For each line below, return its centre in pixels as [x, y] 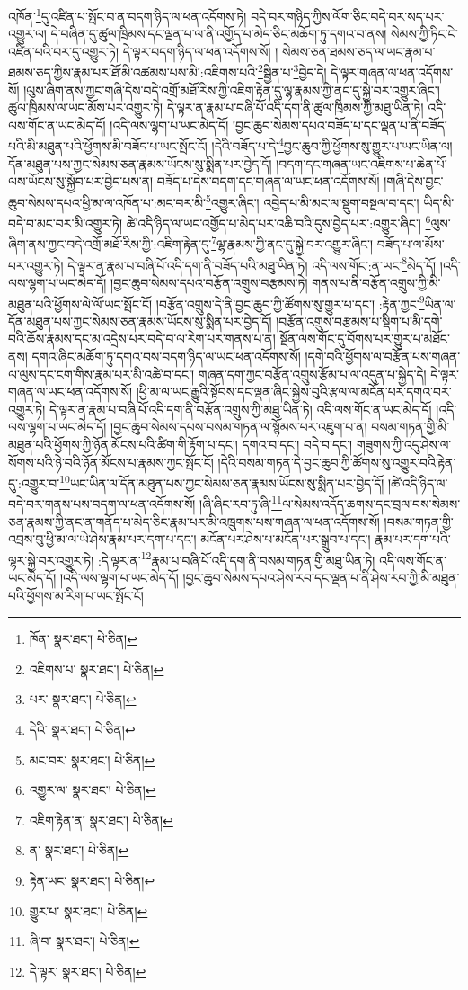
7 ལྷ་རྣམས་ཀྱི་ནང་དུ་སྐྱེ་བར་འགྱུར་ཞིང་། [292, 243]
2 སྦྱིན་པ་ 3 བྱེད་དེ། [292, 71]
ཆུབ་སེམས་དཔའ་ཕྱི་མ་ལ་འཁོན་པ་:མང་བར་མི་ [107, 202]
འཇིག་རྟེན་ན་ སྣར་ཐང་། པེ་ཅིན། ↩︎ [101, 820]
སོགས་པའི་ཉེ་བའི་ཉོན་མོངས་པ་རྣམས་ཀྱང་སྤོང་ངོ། [111, 462]
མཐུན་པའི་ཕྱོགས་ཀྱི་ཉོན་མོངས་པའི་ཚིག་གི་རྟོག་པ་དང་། [123, 444]
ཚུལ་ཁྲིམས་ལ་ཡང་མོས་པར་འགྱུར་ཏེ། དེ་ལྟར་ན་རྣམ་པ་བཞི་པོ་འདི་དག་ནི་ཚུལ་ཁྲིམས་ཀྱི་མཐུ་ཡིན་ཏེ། [216, 107]
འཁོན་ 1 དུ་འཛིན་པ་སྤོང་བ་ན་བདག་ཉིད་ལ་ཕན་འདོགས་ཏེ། [128, 15]
